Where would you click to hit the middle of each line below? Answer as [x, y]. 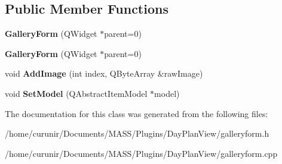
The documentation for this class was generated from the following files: [137, 113]
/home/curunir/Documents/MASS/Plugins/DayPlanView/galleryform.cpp [141, 153]
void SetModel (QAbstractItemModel [76, 93]
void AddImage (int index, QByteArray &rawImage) [104, 73]
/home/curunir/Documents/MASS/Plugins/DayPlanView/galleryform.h [137, 133]
